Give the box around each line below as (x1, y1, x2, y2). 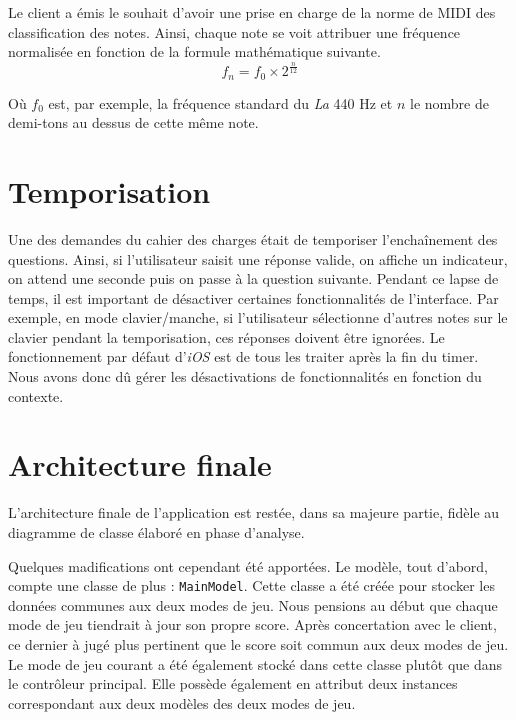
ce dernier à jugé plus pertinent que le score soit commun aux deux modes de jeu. (8, 634, 509, 654)
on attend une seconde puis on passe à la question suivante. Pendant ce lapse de (8, 268, 499, 289)
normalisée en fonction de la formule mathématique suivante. (8, 41, 381, 62)
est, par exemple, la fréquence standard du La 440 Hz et (48, 92, 393, 113)
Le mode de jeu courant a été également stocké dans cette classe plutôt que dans (8, 653, 503, 674)
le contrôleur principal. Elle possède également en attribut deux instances (8, 673, 458, 694)
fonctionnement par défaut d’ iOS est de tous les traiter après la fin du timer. (8, 346, 479, 367)
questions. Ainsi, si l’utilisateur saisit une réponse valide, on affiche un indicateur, (8, 248, 508, 269)
